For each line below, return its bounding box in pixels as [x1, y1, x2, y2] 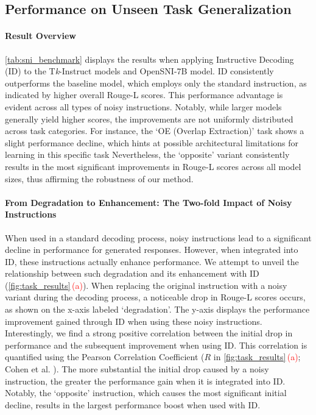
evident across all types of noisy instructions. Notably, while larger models [5, 100, 282, 113]
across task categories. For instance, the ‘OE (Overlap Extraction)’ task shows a [5, 124, 304, 137]
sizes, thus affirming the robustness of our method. [5, 172, 194, 185]
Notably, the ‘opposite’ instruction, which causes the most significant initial [5, 386, 287, 399]
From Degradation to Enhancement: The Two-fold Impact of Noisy [5, 196, 292, 208]
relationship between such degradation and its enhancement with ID [5, 267, 259, 280]
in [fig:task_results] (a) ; [213, 350, 301, 363]
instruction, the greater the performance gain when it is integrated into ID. [5, 374, 286, 387]
